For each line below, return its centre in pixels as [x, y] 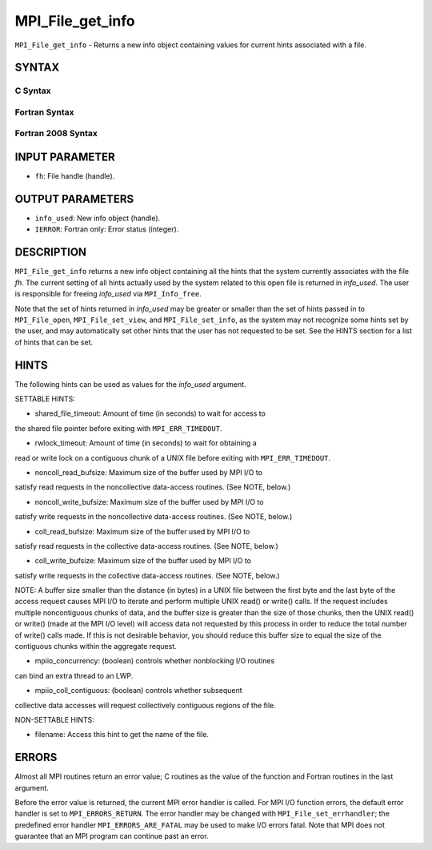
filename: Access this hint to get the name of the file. [122, 735]
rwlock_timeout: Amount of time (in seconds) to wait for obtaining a [146, 443]
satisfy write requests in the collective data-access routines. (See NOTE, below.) [147, 575]
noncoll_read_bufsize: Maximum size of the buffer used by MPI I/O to [149, 472]
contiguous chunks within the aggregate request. [96, 647]
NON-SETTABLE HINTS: [55, 719]
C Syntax [33, 91]
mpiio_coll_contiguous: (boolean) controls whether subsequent [138, 691]
